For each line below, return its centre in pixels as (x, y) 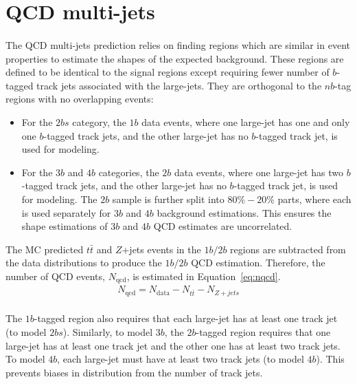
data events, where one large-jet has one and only (246, 121)
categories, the (129, 172)
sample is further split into (168, 199)
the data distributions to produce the (84, 263)
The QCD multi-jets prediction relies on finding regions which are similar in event (178, 44)
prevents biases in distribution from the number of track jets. (134, 372)
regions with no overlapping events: (80, 99)
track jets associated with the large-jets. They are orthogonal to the (179, 85)
